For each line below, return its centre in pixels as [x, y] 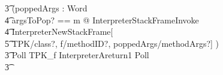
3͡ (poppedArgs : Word [46, 8]
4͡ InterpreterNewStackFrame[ [59, 31]
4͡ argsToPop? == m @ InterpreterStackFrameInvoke [102, 19]
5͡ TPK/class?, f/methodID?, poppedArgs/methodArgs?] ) [112, 43]
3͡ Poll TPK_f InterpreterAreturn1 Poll [77, 55]
